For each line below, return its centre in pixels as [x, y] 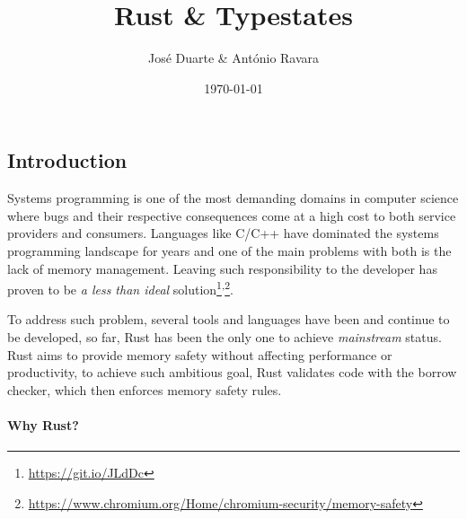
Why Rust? [43, 424]
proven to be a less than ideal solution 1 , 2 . [120, 288]
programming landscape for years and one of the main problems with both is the [229, 250]
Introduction [67, 160]
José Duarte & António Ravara [233, 58]
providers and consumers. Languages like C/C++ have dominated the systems [223, 233]
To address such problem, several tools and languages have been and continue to [229, 319]
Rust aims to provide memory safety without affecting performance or [200, 354]
